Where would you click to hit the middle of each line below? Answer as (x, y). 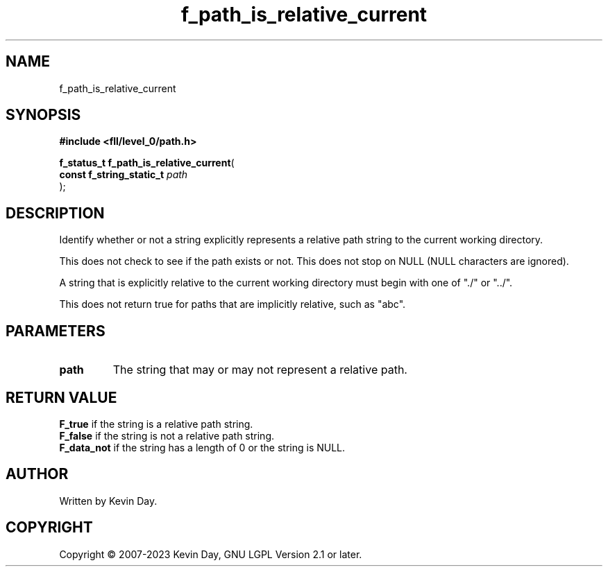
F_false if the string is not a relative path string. (167, 435)
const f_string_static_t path (124, 175)
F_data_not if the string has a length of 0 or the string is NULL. (202, 447)
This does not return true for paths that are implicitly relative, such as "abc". (233, 304)
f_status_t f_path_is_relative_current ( (147, 163)
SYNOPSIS (43, 115)
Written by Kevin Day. (108, 501)
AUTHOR (37, 474)
